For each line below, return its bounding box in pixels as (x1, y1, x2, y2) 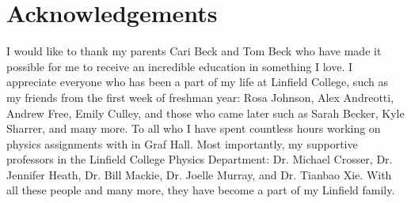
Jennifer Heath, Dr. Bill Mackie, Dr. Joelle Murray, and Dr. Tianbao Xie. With (6, 166, 392, 182)
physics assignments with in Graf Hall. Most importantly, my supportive (6, 135, 358, 152)
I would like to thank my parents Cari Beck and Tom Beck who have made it (6, 43, 382, 59)
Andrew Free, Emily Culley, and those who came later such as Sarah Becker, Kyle (6, 104, 405, 121)
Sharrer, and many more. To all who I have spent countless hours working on (6, 120, 381, 137)
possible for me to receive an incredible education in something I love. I (6, 58, 353, 74)
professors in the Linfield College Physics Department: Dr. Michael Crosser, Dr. (6, 151, 393, 167)
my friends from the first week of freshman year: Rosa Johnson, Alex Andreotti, (6, 88, 394, 105)
